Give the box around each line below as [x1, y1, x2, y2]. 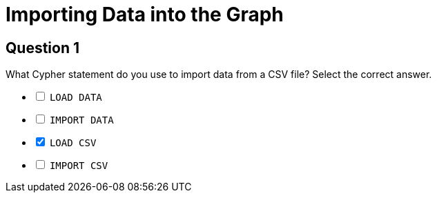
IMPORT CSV [49, 160, 108, 172]
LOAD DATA [49, 92, 102, 103]
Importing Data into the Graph [6, 3, 284, 26]
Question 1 [6, 39, 80, 57]
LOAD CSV [49, 137, 97, 149]
